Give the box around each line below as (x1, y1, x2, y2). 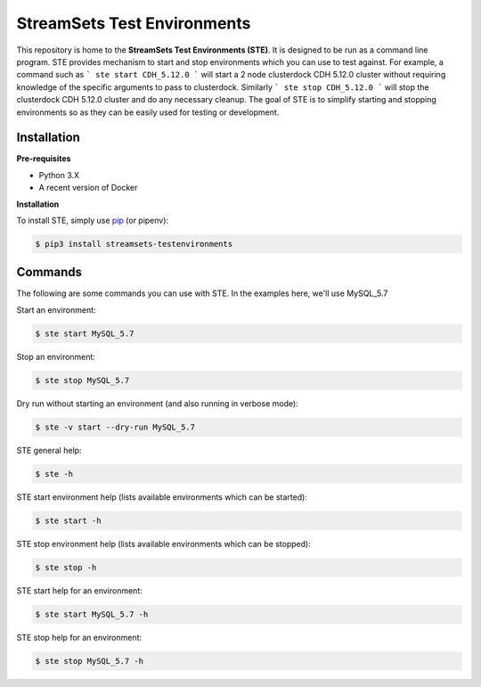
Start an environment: (16, 304, 97, 315)
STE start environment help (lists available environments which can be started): (16, 491, 307, 503)
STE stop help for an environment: (16, 632, 143, 642)
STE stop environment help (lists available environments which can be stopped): (16, 538, 311, 549)
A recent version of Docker (38, 183, 138, 193)
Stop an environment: (16, 351, 95, 362)
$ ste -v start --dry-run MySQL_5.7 (35, 421, 196, 432)
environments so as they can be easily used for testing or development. (16, 107, 280, 118)
